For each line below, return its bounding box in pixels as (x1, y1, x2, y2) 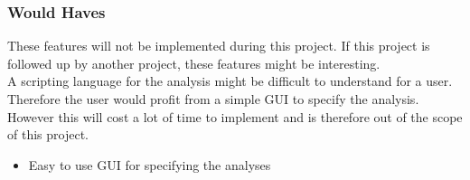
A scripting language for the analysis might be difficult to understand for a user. (7, 71, 453, 90)
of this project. (7, 125, 89, 144)
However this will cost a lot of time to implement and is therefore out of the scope (7, 107, 463, 126)
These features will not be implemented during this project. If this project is (7, 36, 430, 55)
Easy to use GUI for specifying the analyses (28, 155, 271, 174)
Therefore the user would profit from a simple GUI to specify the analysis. (7, 90, 419, 108)
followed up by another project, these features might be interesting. (7, 53, 381, 72)
